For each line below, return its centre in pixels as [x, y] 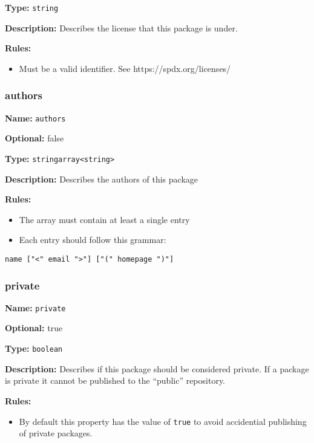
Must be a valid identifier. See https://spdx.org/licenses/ [125, 68]
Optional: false [34, 138]
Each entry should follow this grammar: [93, 240]
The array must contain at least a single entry [104, 219]
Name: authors [35, 118]
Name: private [35, 307]
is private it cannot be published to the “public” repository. [115, 380]
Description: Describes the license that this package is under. [121, 27]
